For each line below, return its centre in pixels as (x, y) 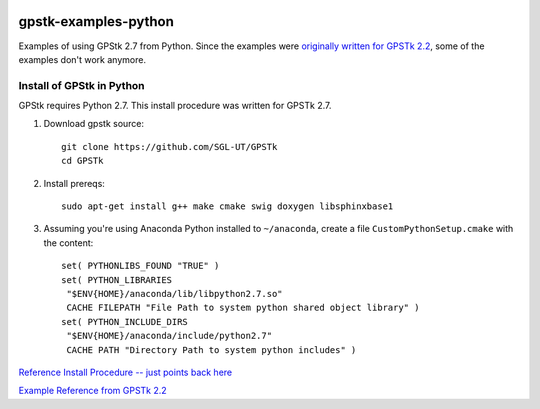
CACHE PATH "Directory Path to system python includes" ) (211, 349)
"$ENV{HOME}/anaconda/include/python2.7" (169, 336)
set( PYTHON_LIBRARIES (117, 279)
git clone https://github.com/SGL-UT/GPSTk (169, 146)
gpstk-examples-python (96, 21)
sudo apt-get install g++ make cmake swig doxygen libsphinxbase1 (227, 206)
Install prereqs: (74, 183)
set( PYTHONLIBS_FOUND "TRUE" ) (140, 266)
